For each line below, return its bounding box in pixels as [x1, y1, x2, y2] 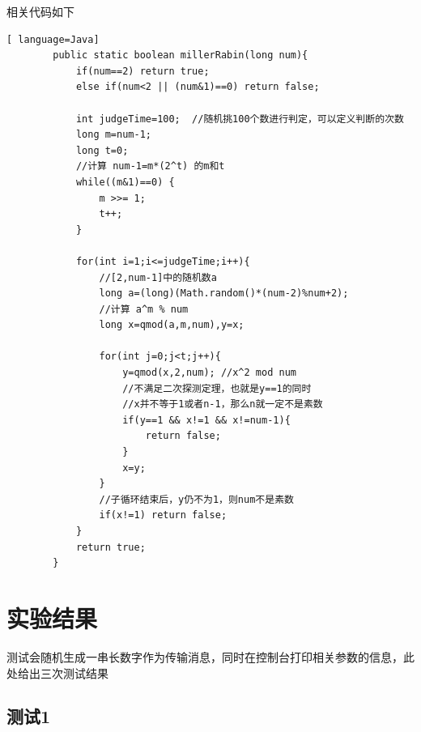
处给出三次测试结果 [6, 664, 108, 681]
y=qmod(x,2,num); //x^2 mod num [122, 367, 296, 379]
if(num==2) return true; [75, 65, 210, 77]
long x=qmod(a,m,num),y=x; [99, 319, 245, 331]
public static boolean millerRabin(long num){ [53, 49, 308, 62]
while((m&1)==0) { [75, 176, 175, 188]
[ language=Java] [6, 33, 100, 45]
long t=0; [75, 144, 129, 156]
